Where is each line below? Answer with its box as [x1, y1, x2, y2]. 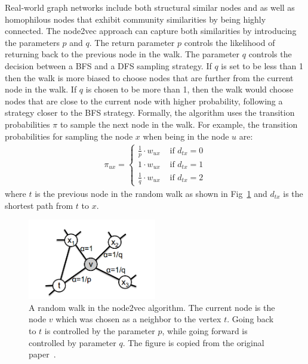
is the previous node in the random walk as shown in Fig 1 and [35, 187, 267, 199]
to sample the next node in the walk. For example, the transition [60, 118, 298, 130]
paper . [29, 348, 56, 360]
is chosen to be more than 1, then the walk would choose [85, 83, 294, 95]
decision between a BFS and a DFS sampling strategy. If [5, 59, 212, 72]
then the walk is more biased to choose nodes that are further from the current [5, 71, 294, 84]
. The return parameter [89, 36, 175, 48]
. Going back [227, 313, 274, 325]
